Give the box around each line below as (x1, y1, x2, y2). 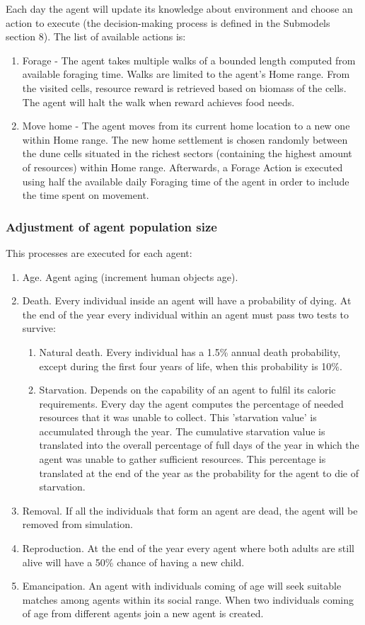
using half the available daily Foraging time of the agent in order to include (22, 173, 349, 188)
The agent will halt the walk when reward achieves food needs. (22, 94, 295, 109)
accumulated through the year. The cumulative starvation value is (39, 423, 325, 438)
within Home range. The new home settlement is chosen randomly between (22, 132, 348, 147)
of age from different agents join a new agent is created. (22, 606, 264, 621)
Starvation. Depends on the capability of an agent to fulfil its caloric (39, 382, 336, 397)
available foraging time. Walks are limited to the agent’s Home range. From (22, 67, 350, 81)
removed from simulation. (22, 517, 133, 532)
